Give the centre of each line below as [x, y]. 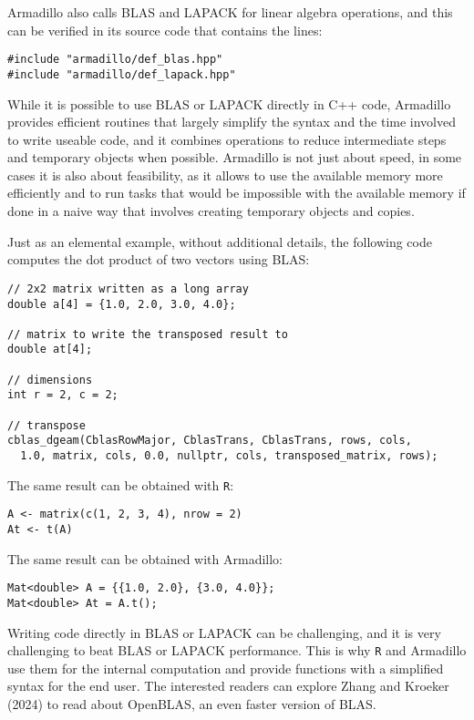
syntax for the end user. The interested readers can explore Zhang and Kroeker [228, 686]
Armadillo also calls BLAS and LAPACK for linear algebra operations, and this [230, 12]
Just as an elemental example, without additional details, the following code [220, 241]
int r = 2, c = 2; [63, 395]
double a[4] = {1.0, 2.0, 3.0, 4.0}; [122, 304]
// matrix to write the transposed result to [148, 334]
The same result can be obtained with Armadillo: [145, 558]
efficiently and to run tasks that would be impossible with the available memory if [237, 193]
